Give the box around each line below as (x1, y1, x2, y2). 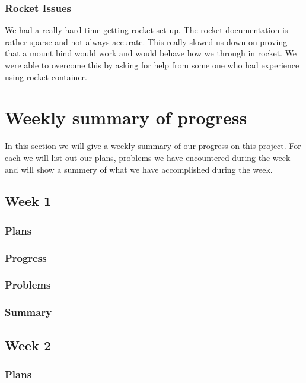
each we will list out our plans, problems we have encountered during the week (5, 151, 291, 163)
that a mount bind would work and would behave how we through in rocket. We (5, 47, 297, 59)
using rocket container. (5, 70, 87, 83)
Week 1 (5, 192, 51, 210)
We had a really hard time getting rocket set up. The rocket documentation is (5, 24, 288, 36)
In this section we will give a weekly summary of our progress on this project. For (5, 140, 301, 152)
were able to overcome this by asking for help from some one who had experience (5, 59, 299, 71)
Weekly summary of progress (5, 105, 247, 129)
